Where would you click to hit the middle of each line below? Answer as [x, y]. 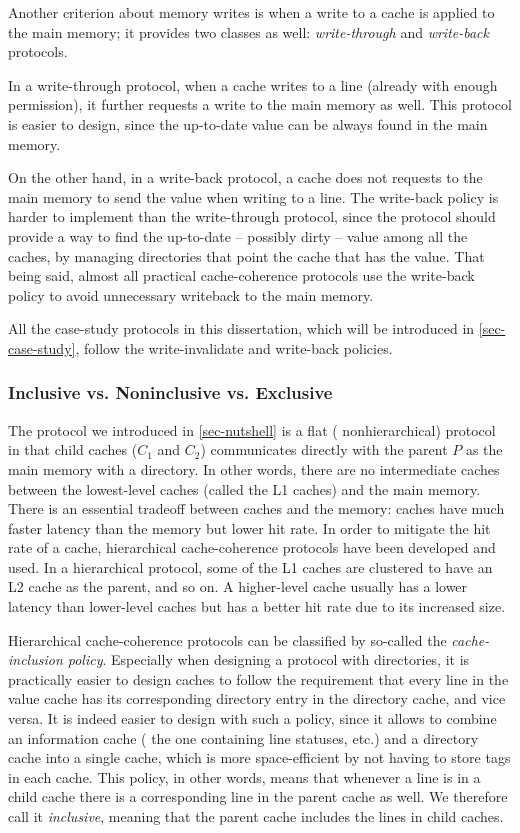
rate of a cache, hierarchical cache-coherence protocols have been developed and [252, 547]
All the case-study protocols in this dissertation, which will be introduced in [241, 328]
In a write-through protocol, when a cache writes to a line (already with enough [253, 84]
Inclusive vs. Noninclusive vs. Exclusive [170, 392]
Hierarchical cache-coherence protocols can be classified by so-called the [227, 639]
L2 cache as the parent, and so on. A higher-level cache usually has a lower [238, 586]
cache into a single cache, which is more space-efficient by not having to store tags [259, 757]
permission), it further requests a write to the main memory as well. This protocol [260, 104]
